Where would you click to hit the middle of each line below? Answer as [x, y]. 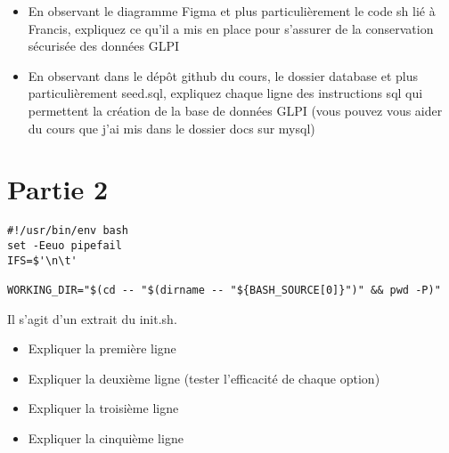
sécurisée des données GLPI [103, 46]
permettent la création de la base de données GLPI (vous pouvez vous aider [235, 110]
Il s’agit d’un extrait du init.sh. [92, 318]
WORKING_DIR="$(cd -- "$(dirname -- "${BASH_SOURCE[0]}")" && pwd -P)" [224, 290]
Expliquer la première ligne [102, 348]
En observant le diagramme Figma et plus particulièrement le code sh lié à [232, 11]
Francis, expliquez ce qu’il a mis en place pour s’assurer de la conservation [231, 28]
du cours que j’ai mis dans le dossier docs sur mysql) [171, 128]
